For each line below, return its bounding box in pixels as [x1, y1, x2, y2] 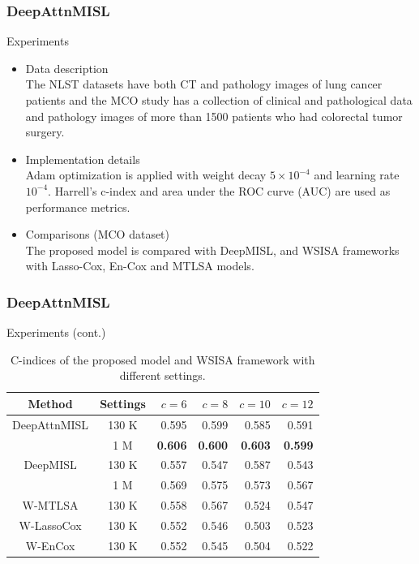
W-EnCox [25, 536, 75, 553]
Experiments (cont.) [6, 324, 106, 341]
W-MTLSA [22, 497, 79, 514]
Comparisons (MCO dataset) [25, 226, 170, 243]
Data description [25, 59, 109, 76]
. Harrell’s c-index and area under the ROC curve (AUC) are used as [48, 182, 391, 199]
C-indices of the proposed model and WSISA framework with [11, 351, 315, 368]
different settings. [119, 367, 206, 384]
